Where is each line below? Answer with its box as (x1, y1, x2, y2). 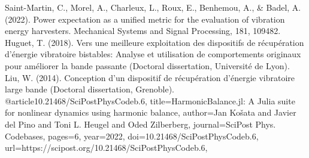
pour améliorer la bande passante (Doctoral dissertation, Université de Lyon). (5, 59, 290, 72)
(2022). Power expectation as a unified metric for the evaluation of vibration (5, 13, 285, 25)
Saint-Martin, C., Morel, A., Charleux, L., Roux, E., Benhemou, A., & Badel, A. (5, 1, 301, 13)
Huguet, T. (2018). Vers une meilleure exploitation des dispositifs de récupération (5, 36, 304, 48)
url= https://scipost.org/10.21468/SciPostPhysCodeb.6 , (5, 141, 208, 154)
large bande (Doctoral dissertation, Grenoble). (5, 83, 174, 95)
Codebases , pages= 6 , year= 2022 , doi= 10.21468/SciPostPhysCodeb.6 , (5, 129, 259, 142)
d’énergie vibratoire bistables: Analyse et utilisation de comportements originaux (5, 48, 301, 60)
